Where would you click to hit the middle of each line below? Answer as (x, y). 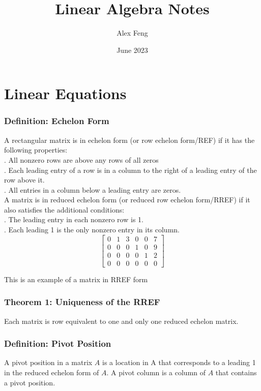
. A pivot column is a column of (156, 372)
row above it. (24, 180)
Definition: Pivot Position (58, 343)
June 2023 (132, 50)
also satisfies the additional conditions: (64, 209)
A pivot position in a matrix (48, 362)
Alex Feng (132, 33)
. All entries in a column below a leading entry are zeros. (93, 189)
